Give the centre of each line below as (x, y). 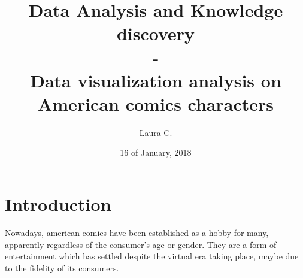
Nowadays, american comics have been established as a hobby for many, (137, 232)
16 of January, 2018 (156, 152)
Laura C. (156, 132)
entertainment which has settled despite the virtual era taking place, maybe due (152, 256)
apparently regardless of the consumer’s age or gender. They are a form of (141, 244)
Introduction (58, 204)
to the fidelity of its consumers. (62, 268)
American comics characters (156, 103)
